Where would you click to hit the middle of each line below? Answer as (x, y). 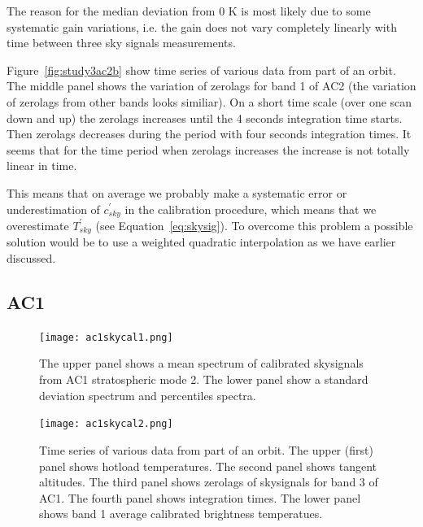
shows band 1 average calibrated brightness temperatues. (181, 514)
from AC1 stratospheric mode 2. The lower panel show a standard (204, 379)
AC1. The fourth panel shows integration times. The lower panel (200, 497)
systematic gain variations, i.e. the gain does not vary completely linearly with (202, 26)
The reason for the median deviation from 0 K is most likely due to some (189, 11)
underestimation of (53, 209)
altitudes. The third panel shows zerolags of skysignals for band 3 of (209, 482)
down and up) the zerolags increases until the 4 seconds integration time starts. (205, 118)
